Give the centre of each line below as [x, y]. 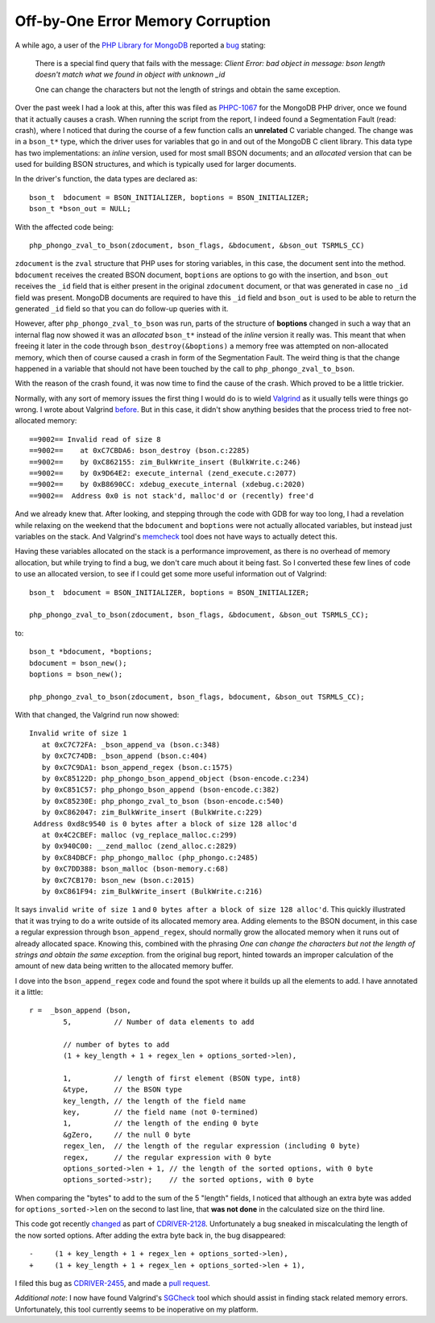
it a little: [29, 992]
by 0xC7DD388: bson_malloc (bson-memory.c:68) [135, 869]
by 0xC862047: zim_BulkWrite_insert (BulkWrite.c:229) [152, 813]
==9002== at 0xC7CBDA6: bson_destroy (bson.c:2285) [140, 451]
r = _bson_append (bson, [81, 1011]
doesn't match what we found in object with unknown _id [130, 75]
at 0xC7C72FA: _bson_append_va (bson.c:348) [131, 745]
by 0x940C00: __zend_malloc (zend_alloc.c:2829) [139, 846]
